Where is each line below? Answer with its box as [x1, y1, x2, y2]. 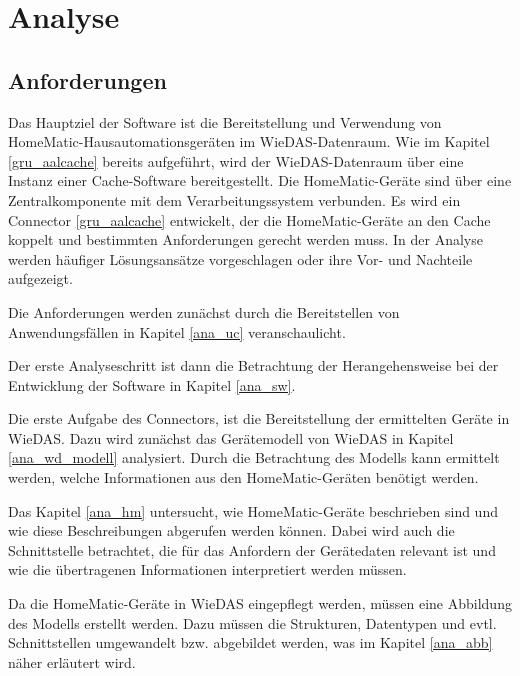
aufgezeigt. [8, 268, 73, 289]
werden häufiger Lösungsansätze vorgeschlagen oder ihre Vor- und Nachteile [8, 248, 473, 269]
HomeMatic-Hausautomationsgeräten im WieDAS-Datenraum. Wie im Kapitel [8, 131, 490, 152]
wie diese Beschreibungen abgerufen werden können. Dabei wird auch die [8, 520, 455, 541]
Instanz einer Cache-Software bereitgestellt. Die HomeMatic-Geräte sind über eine [8, 170, 512, 191]
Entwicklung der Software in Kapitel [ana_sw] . [8, 374, 296, 395]
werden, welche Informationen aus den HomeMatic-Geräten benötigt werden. [8, 467, 479, 488]
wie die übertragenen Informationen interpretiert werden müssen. [8, 559, 407, 580]
